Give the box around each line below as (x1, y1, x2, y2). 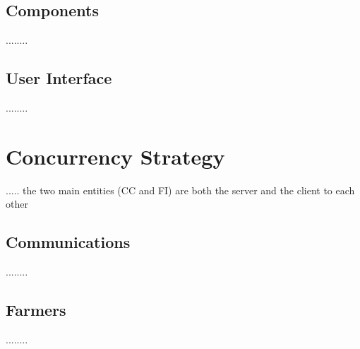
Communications (6, 231, 131, 253)
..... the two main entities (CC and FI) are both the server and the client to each (6, 182, 355, 197)
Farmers (6, 299, 66, 321)
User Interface (6, 67, 112, 89)
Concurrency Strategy (6, 141, 225, 170)
